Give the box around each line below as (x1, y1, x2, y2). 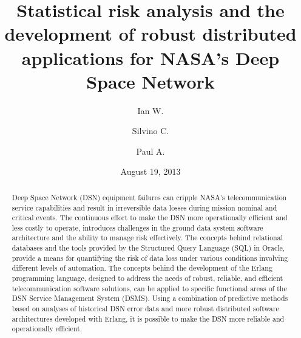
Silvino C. (132, 124, 169, 137)
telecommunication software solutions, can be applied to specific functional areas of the (12, 283, 287, 293)
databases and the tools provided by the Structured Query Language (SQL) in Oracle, (12, 243, 285, 253)
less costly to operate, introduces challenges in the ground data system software (12, 222, 263, 232)
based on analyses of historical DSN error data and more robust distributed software (12, 303, 279, 314)
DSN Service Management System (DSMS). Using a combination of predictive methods (12, 293, 288, 303)
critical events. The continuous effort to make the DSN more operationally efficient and (12, 212, 288, 223)
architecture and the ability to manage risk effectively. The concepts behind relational (12, 232, 283, 243)
